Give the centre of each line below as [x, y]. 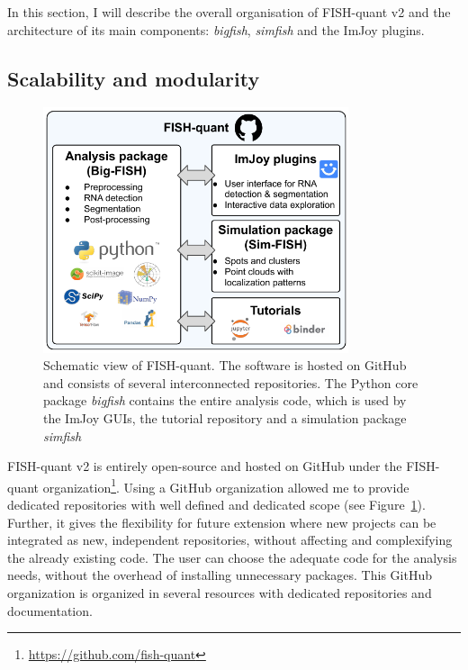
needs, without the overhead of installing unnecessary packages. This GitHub [220, 575]
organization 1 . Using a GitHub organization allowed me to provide [226, 485]
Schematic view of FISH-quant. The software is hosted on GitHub [225, 365]
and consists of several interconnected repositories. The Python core [231, 382]
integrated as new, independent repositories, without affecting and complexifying [230, 540]
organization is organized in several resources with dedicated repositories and [220, 592]
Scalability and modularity [134, 78]
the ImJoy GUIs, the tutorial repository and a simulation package [225, 417]
